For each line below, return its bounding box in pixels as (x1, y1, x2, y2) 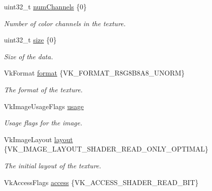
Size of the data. (4, 51, 53, 61)
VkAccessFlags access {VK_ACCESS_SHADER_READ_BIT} (4, 177, 199, 187)
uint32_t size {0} (4, 35, 57, 45)
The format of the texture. (4, 84, 83, 94)
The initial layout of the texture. (4, 160, 102, 170)
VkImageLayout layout (4, 134, 73, 144)
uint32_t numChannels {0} (4, 1, 87, 11)
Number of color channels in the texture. (4, 18, 126, 28)
